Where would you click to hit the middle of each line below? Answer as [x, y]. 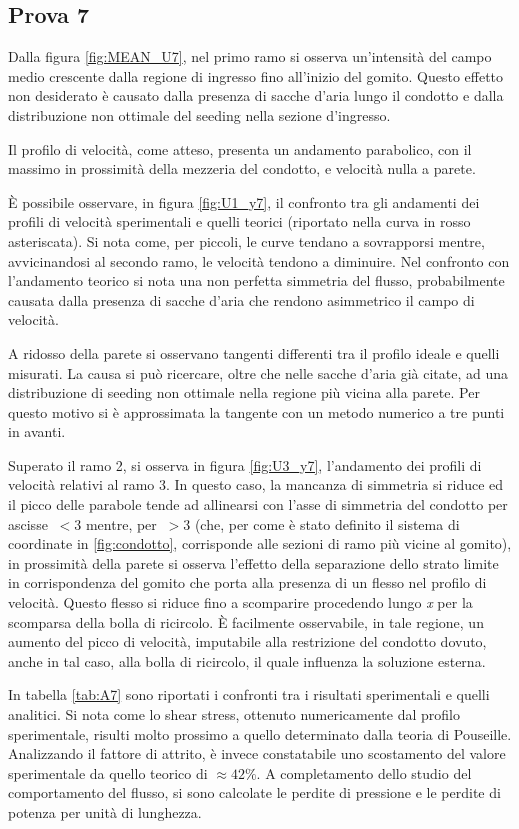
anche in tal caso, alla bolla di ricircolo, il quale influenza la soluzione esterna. [247, 660]
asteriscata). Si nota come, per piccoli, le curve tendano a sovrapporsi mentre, [246, 240]
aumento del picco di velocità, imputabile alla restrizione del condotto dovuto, [247, 641]
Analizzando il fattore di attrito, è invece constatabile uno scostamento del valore [257, 753]
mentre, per [121, 523]
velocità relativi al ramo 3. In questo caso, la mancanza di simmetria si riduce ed [256, 484]
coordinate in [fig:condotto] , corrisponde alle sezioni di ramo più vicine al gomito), [260, 543]
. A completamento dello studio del [364, 772]
